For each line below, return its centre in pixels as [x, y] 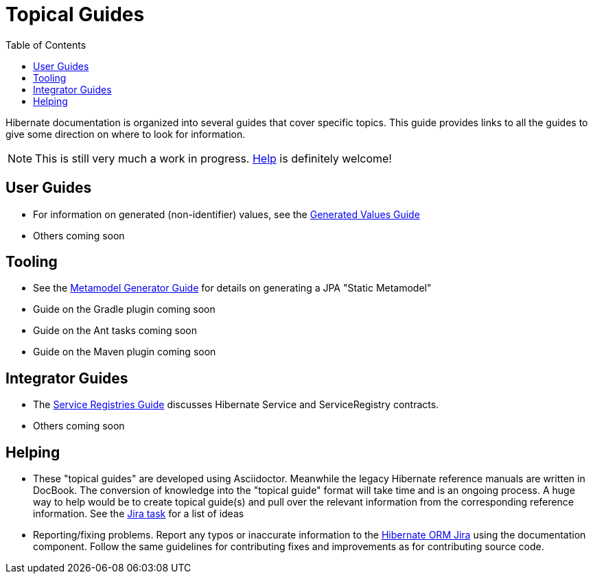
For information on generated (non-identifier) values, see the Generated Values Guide [226, 214]
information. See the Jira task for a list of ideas [139, 514]
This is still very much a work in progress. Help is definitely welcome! [213, 158]
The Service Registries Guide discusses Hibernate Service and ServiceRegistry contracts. [236, 405]
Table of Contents [46, 45]
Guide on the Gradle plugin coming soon [124, 309]
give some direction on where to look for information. [126, 134]
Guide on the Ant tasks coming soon [115, 331]
